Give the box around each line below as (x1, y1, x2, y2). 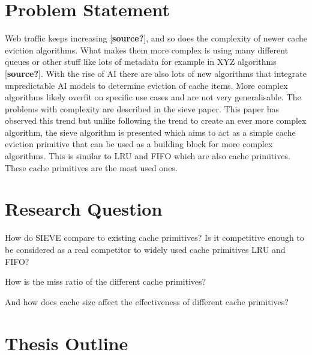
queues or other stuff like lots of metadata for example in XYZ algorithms (5, 55, 277, 68)
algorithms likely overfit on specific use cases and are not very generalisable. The (5, 91, 301, 103)
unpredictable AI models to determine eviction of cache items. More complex (5, 79, 288, 91)
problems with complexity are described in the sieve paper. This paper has (5, 102, 280, 115)
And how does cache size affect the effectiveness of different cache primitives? (5, 295, 289, 308)
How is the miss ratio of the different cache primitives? (5, 275, 206, 288)
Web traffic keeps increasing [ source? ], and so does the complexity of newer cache (5, 32, 307, 44)
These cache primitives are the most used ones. (5, 161, 178, 174)
